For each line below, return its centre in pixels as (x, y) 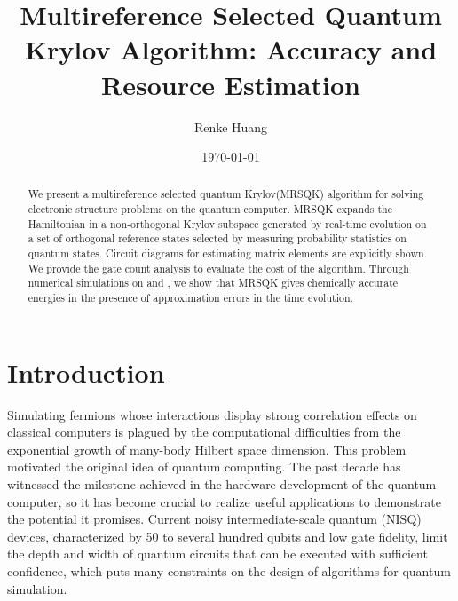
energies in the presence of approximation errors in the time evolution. (190, 298)
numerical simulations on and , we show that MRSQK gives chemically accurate (213, 283)
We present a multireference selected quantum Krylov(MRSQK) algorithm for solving (226, 194)
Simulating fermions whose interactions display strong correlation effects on (212, 414)
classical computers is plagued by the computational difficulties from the (204, 432)
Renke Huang (231, 127)
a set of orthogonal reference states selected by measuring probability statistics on (217, 238)
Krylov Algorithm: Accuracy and (231, 49)
